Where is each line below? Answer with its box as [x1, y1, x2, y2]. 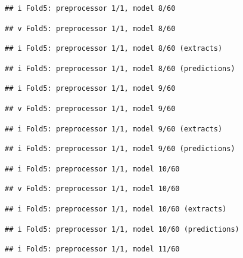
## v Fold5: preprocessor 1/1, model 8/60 [5, 24, 176, 33]
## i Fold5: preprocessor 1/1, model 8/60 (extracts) [5, 44, 223, 53]
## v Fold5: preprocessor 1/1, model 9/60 [5, 104, 176, 113]
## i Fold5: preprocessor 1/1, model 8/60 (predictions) [5, 64, 235, 73]
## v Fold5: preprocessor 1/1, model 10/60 [5, 185, 180, 193]
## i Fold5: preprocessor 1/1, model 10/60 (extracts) [5, 204, 227, 213]
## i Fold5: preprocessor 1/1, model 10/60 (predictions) [5, 225, 239, 234]
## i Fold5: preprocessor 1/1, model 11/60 [5, 245, 180, 254]
